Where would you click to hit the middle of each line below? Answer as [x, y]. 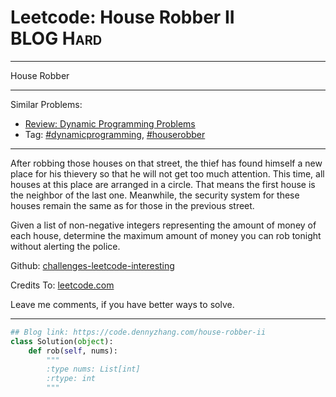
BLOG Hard [56, 38]
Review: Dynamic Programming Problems [110, 123]
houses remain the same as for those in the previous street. [132, 205]
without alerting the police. [65, 246]
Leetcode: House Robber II [122, 17]
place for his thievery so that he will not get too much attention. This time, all [167, 173]
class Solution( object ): [62, 341]
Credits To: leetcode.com [62, 285]
